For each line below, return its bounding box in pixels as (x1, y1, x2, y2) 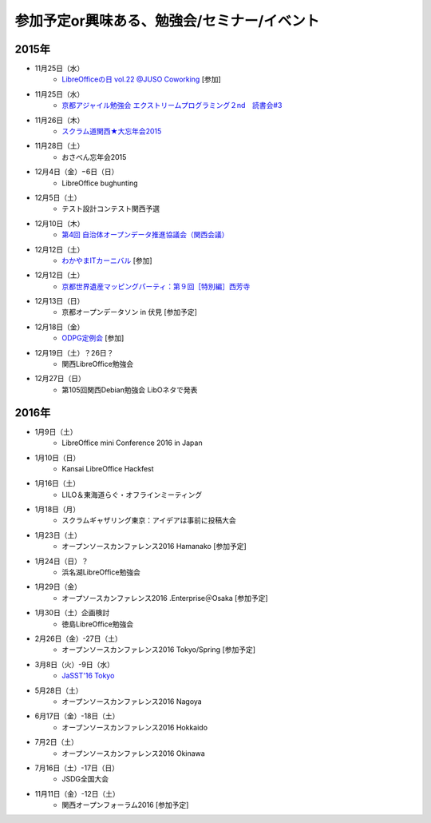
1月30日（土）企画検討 (34, 608, 110, 618)
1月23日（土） (34, 530, 81, 539)
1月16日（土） (34, 479, 81, 488)
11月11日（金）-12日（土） (34, 789, 120, 798)
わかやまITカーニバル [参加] (61, 256, 152, 265)
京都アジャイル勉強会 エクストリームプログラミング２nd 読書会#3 (61, 101, 283, 110)
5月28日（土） (34, 686, 83, 695)
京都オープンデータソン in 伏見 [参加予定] (61, 308, 197, 317)
